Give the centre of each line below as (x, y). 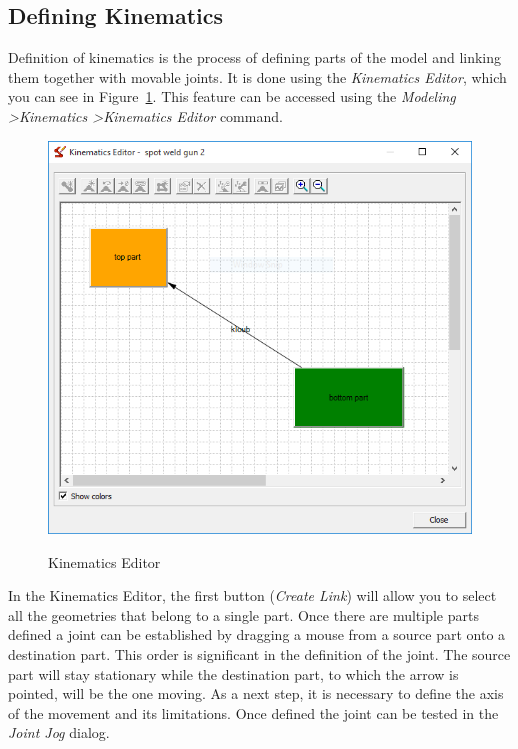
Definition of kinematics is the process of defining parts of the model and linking (255, 57)
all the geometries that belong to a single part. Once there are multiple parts (243, 614)
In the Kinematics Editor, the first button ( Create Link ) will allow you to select (252, 595)
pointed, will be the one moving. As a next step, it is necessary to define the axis (256, 693)
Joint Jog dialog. (59, 732)
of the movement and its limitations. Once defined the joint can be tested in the (253, 712)
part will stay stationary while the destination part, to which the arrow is (233, 673)
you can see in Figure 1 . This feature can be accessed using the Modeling (232, 96)
